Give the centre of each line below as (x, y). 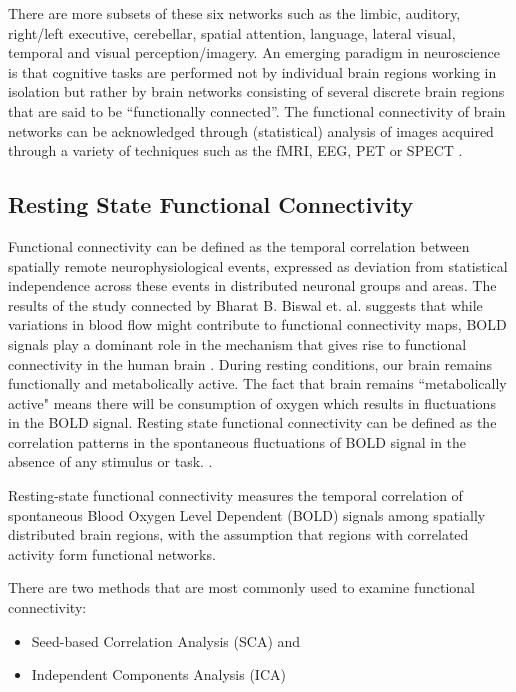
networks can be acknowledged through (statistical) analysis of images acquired (251, 130)
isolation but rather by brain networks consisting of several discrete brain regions (256, 91)
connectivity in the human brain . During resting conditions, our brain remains (250, 363)
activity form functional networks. (112, 553)
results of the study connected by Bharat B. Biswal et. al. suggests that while (245, 304)
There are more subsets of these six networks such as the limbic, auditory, (234, 13)
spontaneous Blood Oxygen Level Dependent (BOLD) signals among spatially (247, 514)
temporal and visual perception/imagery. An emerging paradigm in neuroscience (254, 52)
